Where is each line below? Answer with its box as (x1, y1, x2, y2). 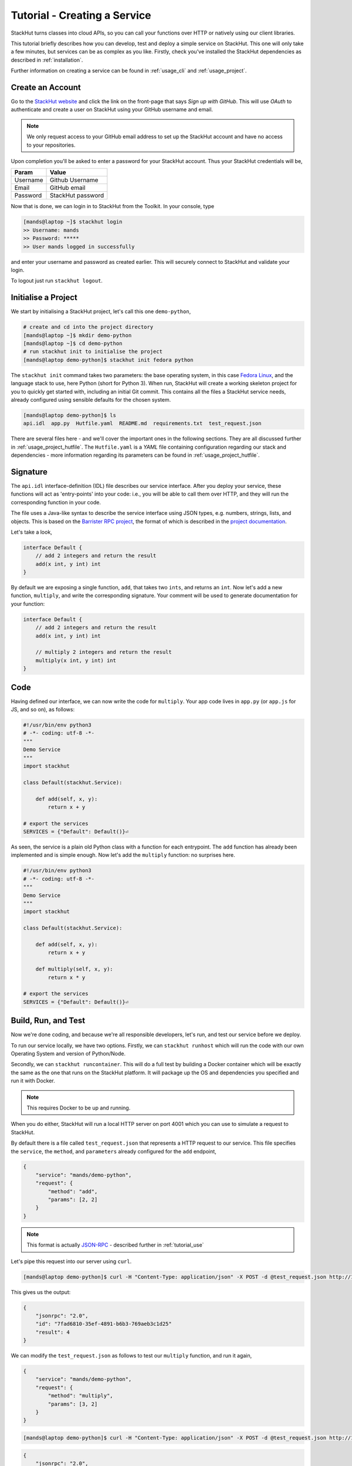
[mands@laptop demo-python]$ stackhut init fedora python (23, 357, 194, 363)
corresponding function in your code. (11, 498, 101, 505)
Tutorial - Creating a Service (11, 9, 152, 22)
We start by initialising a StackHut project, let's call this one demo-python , (11, 308, 191, 315)
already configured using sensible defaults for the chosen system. (11, 396, 171, 403)
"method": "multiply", (48, 1393, 114, 1399)
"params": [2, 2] (48, 1196, 98, 1203)
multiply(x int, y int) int (35, 657, 117, 664)
